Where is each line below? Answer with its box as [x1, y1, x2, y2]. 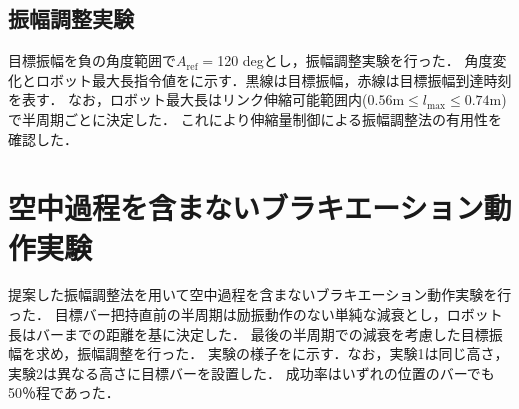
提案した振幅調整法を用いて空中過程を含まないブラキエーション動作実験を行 [8, 284, 512, 305]
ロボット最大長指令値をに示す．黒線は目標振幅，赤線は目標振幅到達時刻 [35, 69, 512, 90]
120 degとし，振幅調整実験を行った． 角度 [217, 50, 493, 71]
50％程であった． [8, 382, 120, 403]
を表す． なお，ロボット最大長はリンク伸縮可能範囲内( [8, 89, 368, 110]
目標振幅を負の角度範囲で [8, 50, 176, 71]
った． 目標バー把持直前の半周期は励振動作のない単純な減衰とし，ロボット [8, 304, 503, 325]
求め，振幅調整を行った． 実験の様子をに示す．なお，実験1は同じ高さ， [35, 343, 509, 364]
